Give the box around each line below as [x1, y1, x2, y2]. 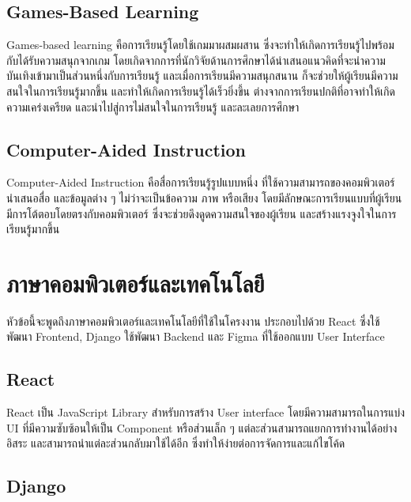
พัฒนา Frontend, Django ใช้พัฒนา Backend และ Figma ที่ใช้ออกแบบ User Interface [6, 328, 385, 345]
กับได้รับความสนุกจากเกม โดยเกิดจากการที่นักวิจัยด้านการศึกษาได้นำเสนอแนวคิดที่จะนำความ [6, 51, 386, 68]
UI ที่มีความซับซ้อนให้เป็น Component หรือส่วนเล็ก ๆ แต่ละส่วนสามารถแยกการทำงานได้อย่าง [6, 419, 398, 436]
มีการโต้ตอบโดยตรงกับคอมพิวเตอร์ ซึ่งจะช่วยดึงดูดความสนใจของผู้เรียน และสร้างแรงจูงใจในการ [6, 205, 397, 221]
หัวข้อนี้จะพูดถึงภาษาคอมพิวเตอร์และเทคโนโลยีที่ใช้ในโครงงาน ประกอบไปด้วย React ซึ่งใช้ [6, 312, 380, 329]
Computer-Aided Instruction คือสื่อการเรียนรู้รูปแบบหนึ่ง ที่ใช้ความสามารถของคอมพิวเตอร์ [6, 174, 395, 191]
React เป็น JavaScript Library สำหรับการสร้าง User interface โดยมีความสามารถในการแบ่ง [6, 404, 405, 421]
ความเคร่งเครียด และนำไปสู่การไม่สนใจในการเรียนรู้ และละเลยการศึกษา [6, 98, 300, 115]
